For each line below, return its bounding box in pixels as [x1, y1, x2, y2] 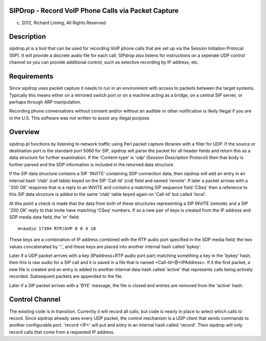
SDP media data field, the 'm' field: [9, 214, 80, 220]
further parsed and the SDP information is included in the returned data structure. [9, 161, 175, 167]
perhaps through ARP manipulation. [9, 99, 81, 105]
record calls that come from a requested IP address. [9, 329, 115, 335]
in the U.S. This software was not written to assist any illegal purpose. [9, 115, 151, 121]
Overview [9, 128, 40, 136]
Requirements [9, 72, 54, 81]
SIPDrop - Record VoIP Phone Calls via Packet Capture [9, 6, 179, 15]
